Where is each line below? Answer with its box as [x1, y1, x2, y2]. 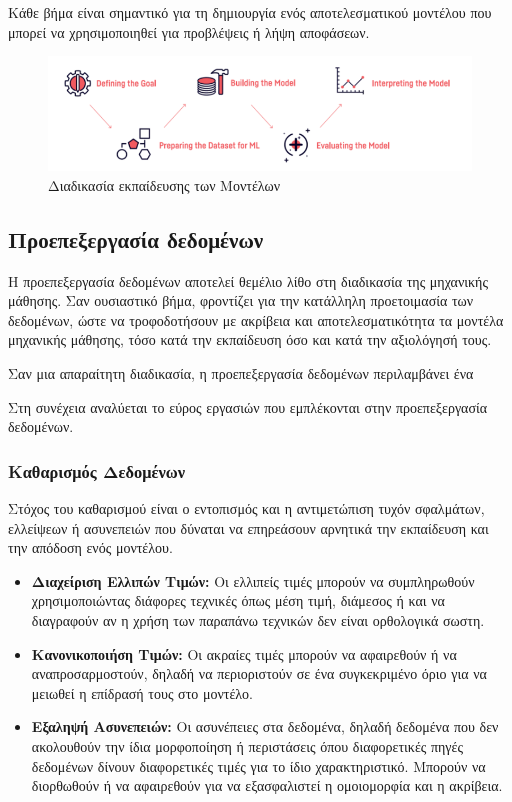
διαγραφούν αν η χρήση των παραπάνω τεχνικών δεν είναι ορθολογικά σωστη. [31, 609, 485, 630]
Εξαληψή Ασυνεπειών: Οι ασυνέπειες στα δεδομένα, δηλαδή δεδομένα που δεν [31, 716, 499, 737]
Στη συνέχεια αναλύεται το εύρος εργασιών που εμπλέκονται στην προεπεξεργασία [8, 396, 488, 417]
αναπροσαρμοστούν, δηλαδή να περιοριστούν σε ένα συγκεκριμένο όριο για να [31, 663, 487, 684]
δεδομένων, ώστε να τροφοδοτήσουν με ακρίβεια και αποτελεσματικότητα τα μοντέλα [8, 309, 504, 330]
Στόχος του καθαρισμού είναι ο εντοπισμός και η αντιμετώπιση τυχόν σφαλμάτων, [8, 498, 485, 519]
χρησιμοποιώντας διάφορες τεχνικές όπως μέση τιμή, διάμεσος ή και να [31, 590, 445, 611]
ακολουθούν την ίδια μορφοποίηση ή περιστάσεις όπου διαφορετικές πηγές [31, 735, 463, 756]
